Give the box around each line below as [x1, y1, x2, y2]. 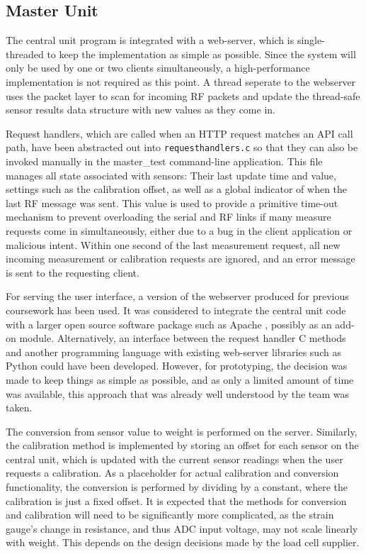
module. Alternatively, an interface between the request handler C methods [19, 331, 346, 345]
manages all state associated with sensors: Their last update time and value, [6, 167, 336, 182]
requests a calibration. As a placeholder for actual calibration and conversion [6, 465, 339, 480]
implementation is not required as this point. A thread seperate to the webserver [6, 74, 356, 89]
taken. [6, 400, 33, 415]
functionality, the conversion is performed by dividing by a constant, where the [6, 480, 348, 494]
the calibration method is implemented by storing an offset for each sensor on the [6, 438, 359, 453]
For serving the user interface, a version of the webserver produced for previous [6, 289, 349, 304]
